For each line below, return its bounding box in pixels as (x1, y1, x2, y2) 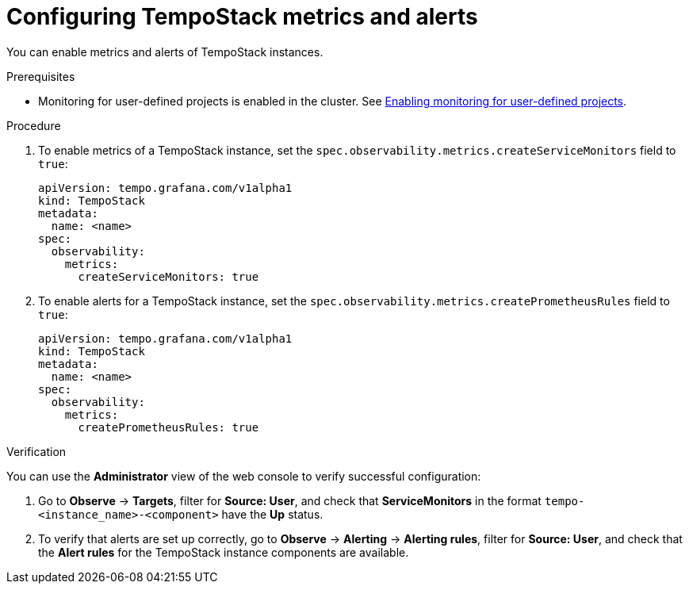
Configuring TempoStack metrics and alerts (6, 3, 478, 30)
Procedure (6, 118, 61, 132)
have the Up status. (221, 507, 323, 521)
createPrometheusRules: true (78, 420, 259, 434)
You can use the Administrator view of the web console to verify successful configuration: (6, 469, 481, 483)
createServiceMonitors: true (78, 270, 259, 283)
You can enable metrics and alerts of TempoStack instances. (6, 44, 323, 59)
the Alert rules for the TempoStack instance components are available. (38, 545, 409, 559)
